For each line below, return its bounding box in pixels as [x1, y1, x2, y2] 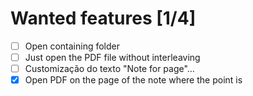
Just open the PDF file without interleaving [24, 52, 201, 63]
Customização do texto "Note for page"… [24, 63, 195, 75]
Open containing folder [24, 40, 121, 52]
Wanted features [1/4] [10, 7, 197, 30]
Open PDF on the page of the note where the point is [24, 74, 243, 86]
